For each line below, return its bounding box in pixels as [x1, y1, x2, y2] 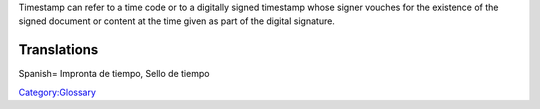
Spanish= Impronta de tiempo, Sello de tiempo [18, 68, 210, 80]
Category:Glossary [18, 86, 97, 98]
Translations [18, 41, 99, 59]
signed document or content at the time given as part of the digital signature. [18, 15, 335, 27]
